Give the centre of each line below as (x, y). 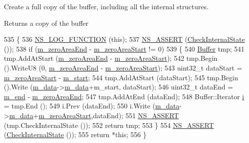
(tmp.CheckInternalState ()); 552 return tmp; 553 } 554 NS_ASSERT (109, 125)
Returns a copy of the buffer (46, 23)
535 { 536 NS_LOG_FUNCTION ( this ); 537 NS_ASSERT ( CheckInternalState (124, 39)
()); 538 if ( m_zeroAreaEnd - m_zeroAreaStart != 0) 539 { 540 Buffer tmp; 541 (124, 48)
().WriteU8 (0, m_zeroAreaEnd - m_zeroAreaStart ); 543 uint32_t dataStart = (123, 67)
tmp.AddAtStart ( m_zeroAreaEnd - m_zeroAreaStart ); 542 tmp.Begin (111, 58)
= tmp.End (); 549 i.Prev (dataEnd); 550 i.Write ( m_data (92, 106)
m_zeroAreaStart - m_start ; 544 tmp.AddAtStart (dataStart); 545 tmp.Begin (121, 77)
